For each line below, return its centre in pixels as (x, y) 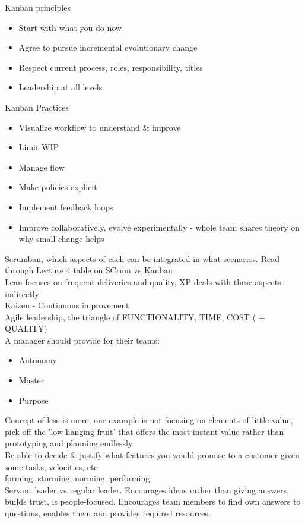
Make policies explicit (58, 187)
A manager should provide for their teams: (82, 340)
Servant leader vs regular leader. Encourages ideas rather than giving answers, (147, 489)
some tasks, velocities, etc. (53, 466)
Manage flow (42, 167)
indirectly (22, 293)
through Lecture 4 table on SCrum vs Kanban (89, 270)
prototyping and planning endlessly (69, 443)
